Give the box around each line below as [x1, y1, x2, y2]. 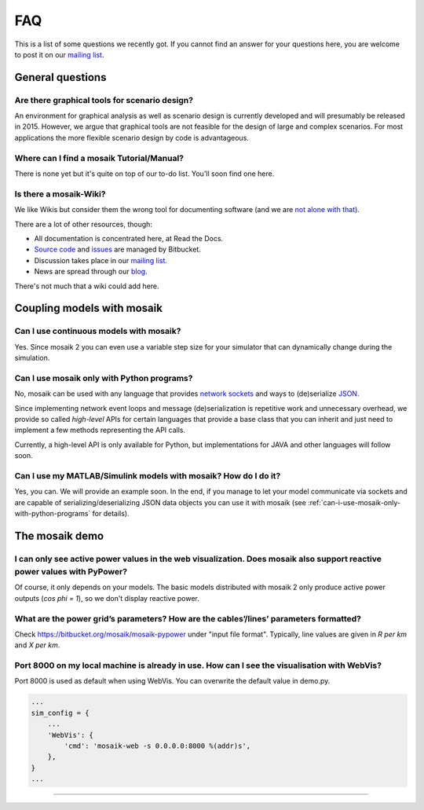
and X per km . [14, 640, 60, 650]
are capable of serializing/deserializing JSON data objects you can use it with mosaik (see [14, 497, 306, 507]
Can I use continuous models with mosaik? [14, 326, 181, 337]
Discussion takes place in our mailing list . [34, 255, 168, 265]
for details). [92, 509, 130, 519]
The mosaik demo [14, 529, 104, 542]
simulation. [14, 354, 50, 363]
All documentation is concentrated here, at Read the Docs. [34, 233, 224, 243]
